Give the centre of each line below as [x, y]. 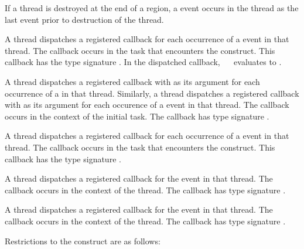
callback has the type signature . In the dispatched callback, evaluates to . [143, 62]
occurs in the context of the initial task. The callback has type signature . [137, 116]
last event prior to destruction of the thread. [84, 19]
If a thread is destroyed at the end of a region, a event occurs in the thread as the [152, 8]
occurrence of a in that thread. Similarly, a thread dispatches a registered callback [152, 93]
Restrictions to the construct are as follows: [83, 241]
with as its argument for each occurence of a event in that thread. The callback [147, 105]
